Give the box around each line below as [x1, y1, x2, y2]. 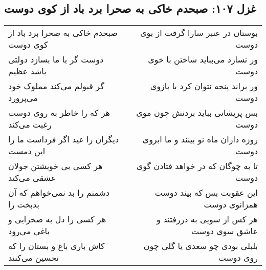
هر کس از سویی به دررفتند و [157, 213, 258, 225]
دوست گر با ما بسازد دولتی [8, 53, 104, 66]
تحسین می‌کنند [8, 252, 59, 264]
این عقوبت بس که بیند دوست [154, 186, 258, 199]
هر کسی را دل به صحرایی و [8, 213, 106, 225]
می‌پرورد [8, 92, 38, 104]
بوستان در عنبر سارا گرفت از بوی [140, 27, 258, 39]
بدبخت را [8, 198, 39, 211]
